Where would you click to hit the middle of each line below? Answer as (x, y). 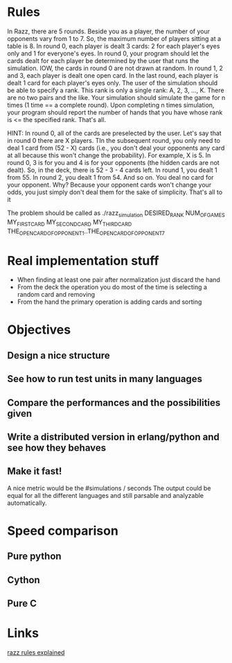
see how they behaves (56, 448)
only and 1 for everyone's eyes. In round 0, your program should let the (108, 53)
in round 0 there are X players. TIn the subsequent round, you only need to (114, 140)
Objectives (39, 330)
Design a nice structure (59, 355)
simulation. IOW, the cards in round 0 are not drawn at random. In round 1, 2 (115, 68)
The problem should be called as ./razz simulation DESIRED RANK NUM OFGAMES (116, 214)
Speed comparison (63, 531)
